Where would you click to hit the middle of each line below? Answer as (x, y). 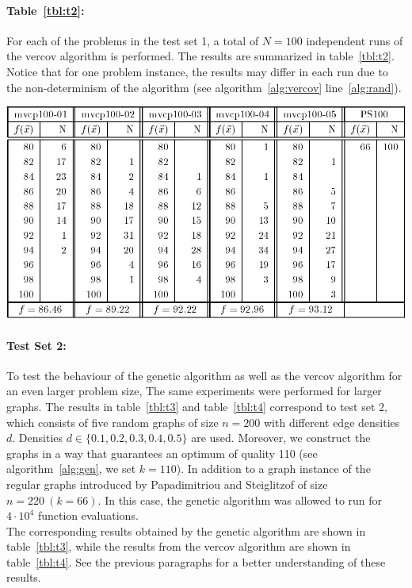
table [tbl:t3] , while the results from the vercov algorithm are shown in (179, 546)
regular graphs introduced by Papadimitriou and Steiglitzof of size (167, 484)
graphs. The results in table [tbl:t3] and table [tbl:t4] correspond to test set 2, (197, 406)
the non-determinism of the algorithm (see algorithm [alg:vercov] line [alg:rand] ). (204, 87)
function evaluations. (88, 515)
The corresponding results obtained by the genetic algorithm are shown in (186, 530)
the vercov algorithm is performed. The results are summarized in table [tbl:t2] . (200, 56)
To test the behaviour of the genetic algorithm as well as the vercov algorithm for (204, 375)
